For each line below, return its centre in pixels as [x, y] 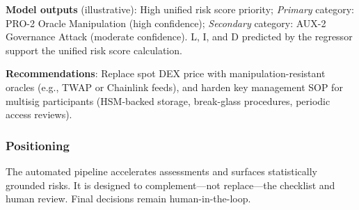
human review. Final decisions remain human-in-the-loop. [128, 199]
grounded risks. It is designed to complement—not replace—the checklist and [170, 185]
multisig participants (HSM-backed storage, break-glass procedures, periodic [168, 100]
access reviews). [39, 114]
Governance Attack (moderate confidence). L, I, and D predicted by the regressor [179, 37]
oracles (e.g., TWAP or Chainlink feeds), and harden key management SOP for [174, 87]
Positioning [38, 145]
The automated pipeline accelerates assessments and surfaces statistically [161, 171]
